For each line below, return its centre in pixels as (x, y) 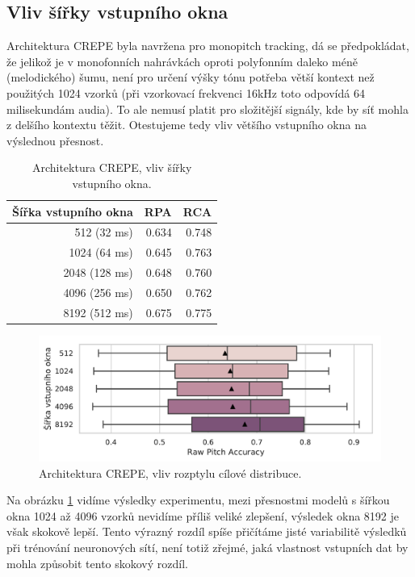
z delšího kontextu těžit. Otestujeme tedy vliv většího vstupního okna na (187, 125)
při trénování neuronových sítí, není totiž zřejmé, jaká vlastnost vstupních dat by (207, 547)
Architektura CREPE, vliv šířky (112, 167)
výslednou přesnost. (55, 140)
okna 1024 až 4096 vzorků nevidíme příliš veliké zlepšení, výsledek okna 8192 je (203, 515)
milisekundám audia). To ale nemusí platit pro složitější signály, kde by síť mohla (207, 109)
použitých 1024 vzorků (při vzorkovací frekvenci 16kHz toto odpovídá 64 (186, 92)
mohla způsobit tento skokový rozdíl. (97, 563)
